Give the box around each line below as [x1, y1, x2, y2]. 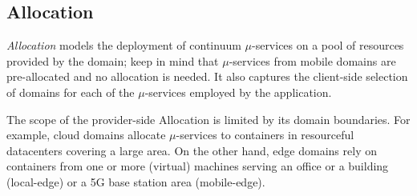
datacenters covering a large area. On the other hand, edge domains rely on [6, 142, 377, 158]
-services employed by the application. [144, 83, 332, 100]
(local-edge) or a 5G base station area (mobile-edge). [6, 173, 265, 190]
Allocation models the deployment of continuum [6, 37, 241, 54]
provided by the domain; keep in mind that [6, 52, 219, 69]
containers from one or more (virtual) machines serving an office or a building [6, 158, 389, 174]
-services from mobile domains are [229, 52, 396, 69]
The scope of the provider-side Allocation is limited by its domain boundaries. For [6, 110, 411, 127]
